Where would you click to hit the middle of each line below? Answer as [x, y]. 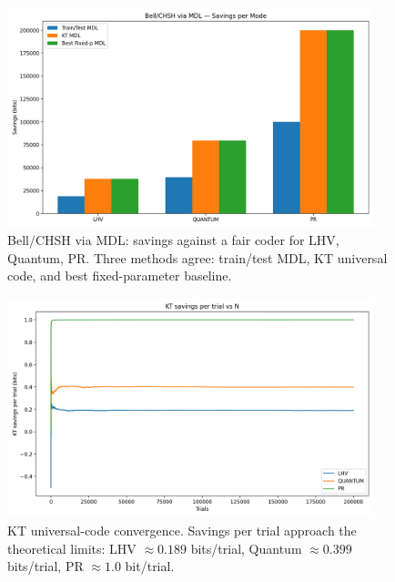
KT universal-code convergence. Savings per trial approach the [182, 530]
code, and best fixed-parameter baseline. [120, 276]
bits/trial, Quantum [246, 548]
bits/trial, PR [46, 566]
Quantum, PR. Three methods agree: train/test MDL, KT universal [197, 257]
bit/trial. [150, 566]
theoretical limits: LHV [72, 548]
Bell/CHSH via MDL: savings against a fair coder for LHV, [173, 240]
